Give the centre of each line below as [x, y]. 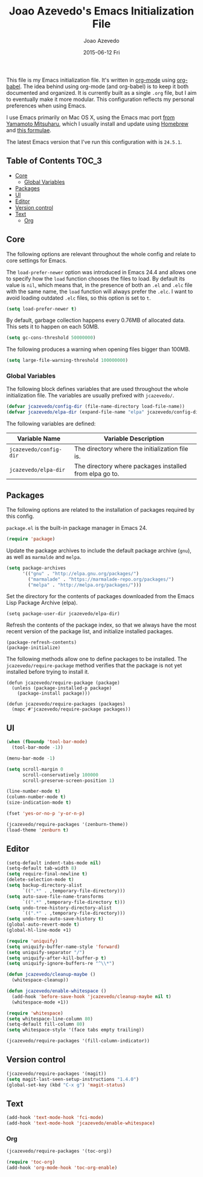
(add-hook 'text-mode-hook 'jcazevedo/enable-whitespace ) [81, 1123]
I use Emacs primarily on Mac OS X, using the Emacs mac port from [91, 117]
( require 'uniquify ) [32, 941]
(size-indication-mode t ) [39, 803]
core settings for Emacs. [37, 260]
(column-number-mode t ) [36, 797]
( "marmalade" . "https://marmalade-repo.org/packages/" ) [101, 579]
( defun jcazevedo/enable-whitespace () [56, 991]
